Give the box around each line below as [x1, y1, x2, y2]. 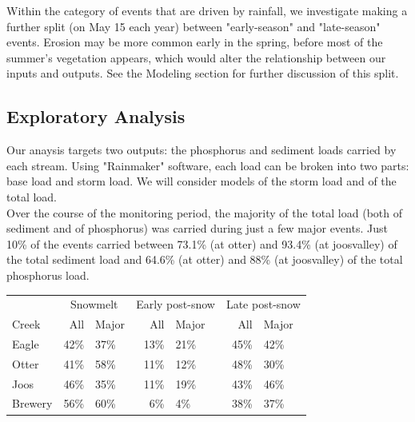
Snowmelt [70, 296, 118, 313]
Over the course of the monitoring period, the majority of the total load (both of [6, 204, 402, 221]
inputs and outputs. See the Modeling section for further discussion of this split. [6, 65, 399, 82]
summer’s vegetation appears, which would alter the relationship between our [6, 49, 386, 66]
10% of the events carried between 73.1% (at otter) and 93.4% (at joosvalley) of [6, 235, 397, 252]
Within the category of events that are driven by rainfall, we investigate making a [6, 2, 408, 18]
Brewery [12, 395, 53, 412]
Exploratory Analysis [6, 104, 186, 129]
